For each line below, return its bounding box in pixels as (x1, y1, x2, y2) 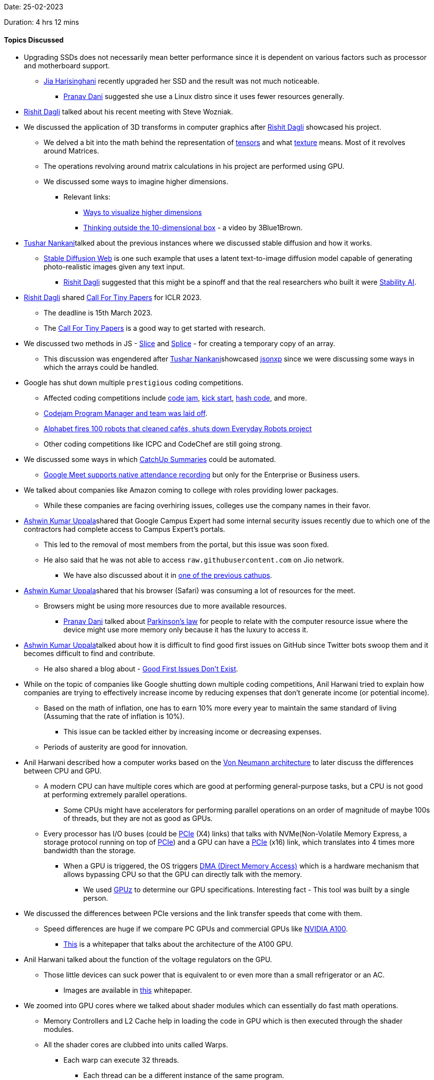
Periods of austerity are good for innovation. (44, 743, 188, 752)
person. (83, 894, 108, 903)
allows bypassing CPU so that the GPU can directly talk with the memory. (63, 870, 302, 879)
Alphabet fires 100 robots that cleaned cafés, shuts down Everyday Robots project (44, 424, 312, 433)
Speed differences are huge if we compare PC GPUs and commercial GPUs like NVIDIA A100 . (44, 925, 348, 933)
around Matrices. (44, 147, 99, 155)
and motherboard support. (24, 61, 110, 70)
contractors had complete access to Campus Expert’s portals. (24, 525, 225, 534)
